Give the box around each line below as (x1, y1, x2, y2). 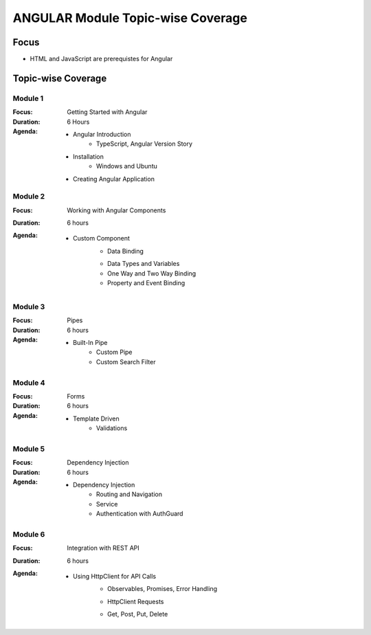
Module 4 (12, 378, 45, 388)
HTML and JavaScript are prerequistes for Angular (30, 55, 173, 63)
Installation (73, 152, 104, 161)
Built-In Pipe (73, 338, 108, 346)
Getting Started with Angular (67, 108, 148, 116)
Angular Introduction (73, 131, 131, 138)
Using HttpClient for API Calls (73, 572, 157, 581)
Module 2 (12, 192, 45, 201)
